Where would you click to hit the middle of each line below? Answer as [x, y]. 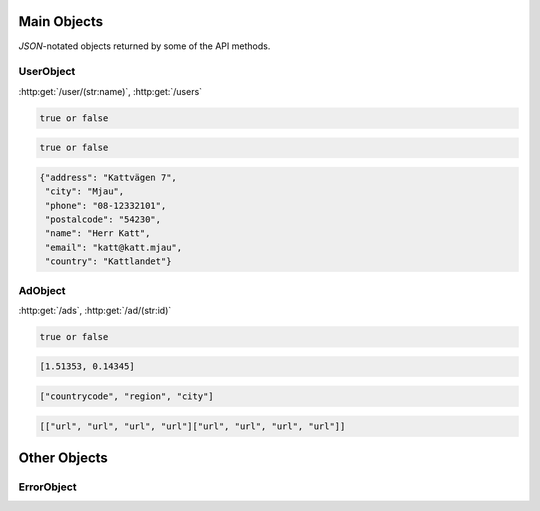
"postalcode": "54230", [103, 219]
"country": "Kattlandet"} [108, 261]
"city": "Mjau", [85, 191]
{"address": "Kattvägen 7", [108, 177]
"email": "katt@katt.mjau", [114, 247]
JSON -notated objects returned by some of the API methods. [144, 46]
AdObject [42, 290]
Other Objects [63, 458]
